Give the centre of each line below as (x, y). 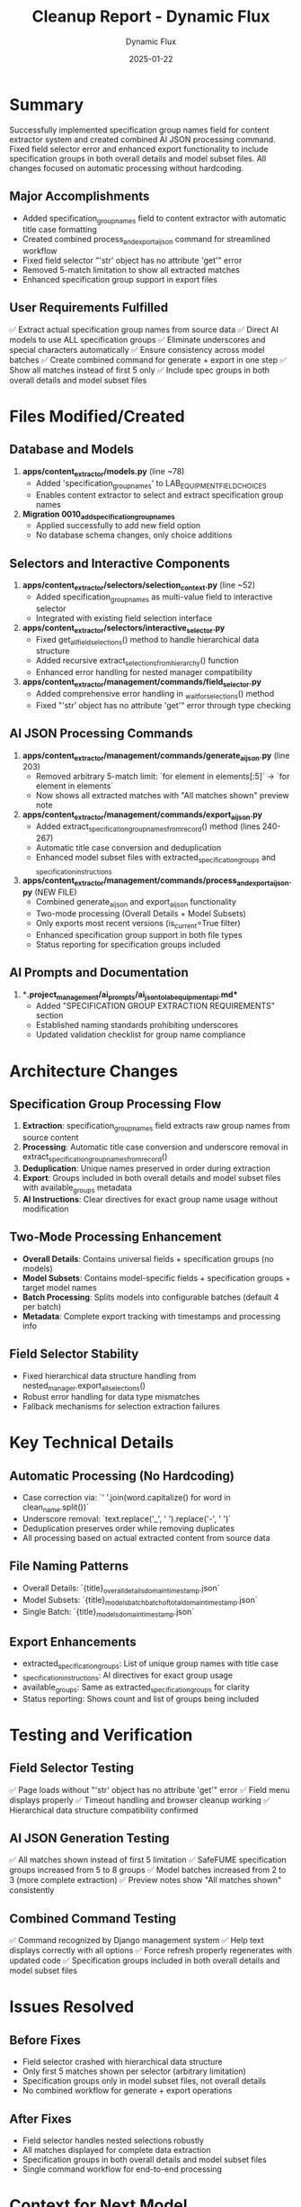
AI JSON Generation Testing (89, 1838)
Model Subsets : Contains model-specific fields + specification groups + (156, 1278)
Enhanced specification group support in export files (120, 280)
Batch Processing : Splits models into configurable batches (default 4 (150, 1297)
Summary (46, 104)
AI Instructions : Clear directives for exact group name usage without (150, 1199)
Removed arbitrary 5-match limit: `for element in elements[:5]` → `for (163, 777)
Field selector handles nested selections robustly (113, 2140)
